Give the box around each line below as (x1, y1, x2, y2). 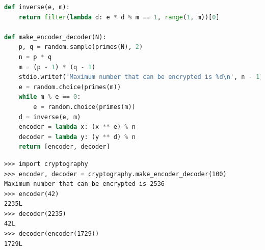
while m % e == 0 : (18, 93, 81, 101)
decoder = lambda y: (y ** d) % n (18, 133, 136, 141)
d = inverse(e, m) (18, 113, 81, 121)
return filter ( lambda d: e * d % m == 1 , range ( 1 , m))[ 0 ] (18, 13, 220, 21)
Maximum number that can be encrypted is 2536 (4, 180, 165, 188)
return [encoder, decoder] (18, 143, 110, 151)
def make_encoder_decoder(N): (4, 33, 107, 41)
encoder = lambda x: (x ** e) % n (18, 123, 136, 131)
